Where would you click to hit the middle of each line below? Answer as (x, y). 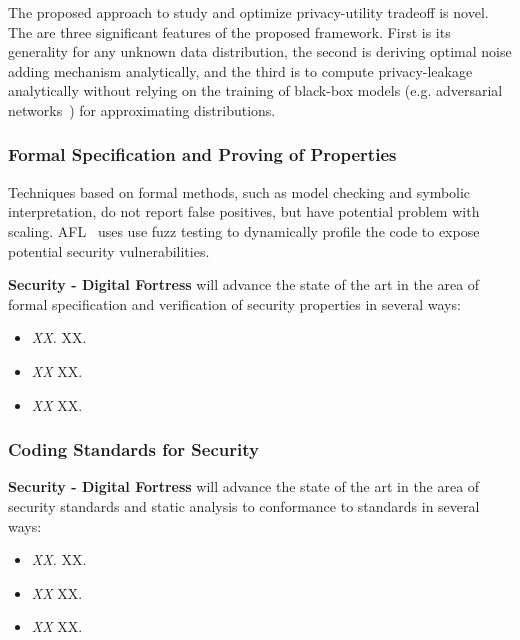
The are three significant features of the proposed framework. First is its (229, 31)
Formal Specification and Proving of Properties (202, 154)
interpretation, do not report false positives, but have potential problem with (244, 211)
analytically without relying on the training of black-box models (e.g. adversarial (255, 90)
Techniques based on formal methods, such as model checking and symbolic (239, 191)
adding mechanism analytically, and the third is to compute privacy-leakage (240, 70)
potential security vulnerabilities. (109, 250)
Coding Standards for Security (133, 449)
